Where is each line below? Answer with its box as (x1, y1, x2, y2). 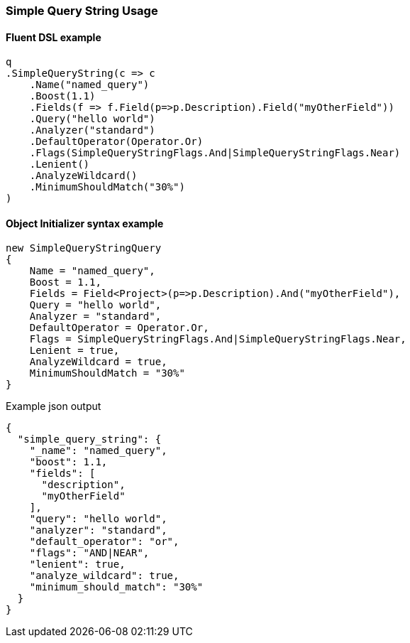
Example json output (6, 400, 101, 413)
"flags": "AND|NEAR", (29, 547, 150, 559)
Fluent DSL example (6, 31, 101, 43)
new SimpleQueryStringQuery (6, 242, 162, 254)
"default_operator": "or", (29, 536, 179, 548)
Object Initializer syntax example (6, 217, 164, 229)
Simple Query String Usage (6, 4, 158, 18)
